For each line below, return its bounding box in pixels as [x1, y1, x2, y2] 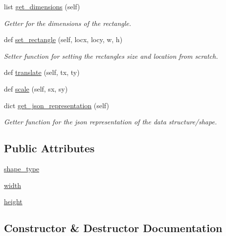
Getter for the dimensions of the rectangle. [4, 18, 132, 28]
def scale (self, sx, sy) [4, 83, 68, 94]
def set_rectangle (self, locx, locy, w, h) [4, 34, 123, 45]
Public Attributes [4, 141, 95, 156]
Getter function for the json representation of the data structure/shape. [4, 117, 217, 127]
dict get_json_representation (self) [4, 100, 109, 110]
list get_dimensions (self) [4, 1, 80, 11]
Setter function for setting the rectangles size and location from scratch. [4, 50, 218, 61]
